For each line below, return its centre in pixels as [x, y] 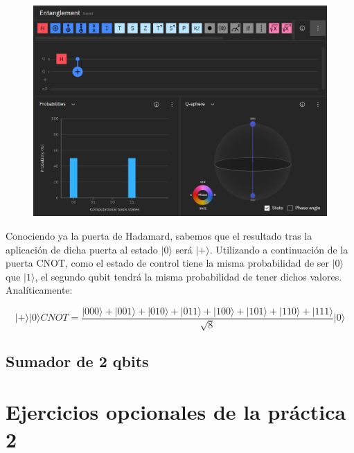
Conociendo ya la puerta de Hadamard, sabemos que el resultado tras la [159, 235]
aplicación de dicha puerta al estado [82, 249]
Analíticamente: [39, 290]
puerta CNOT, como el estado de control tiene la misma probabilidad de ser [168, 263]
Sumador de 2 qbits [77, 361]
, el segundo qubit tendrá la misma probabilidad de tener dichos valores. [188, 276]
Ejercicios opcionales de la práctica [176, 412]
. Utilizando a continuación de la [279, 249]
